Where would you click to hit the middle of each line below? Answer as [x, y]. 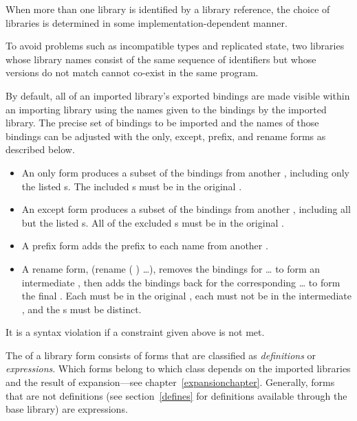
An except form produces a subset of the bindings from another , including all [186, 209]
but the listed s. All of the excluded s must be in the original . [153, 222]
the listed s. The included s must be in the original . [132, 186]
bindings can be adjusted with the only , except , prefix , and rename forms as [166, 136]
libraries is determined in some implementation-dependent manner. [147, 22]
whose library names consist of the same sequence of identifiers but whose [161, 59]
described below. [40, 149]
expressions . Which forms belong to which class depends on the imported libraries [178, 368]
